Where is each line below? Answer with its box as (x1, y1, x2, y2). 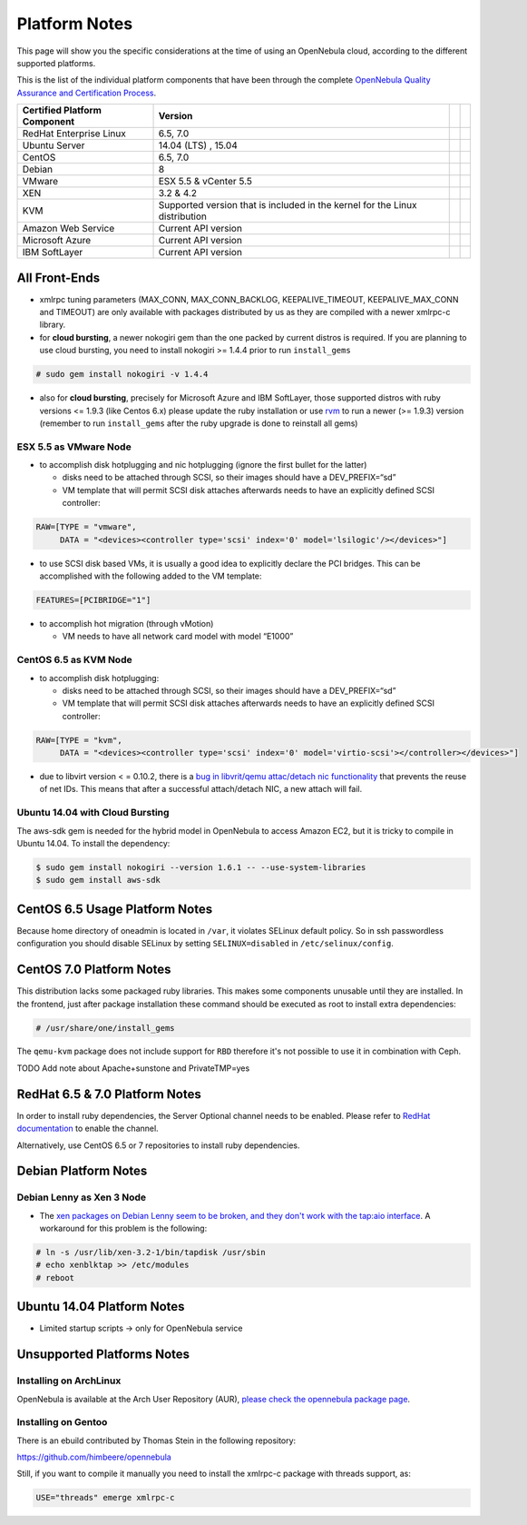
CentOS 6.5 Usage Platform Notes (16, 901, 213, 916)
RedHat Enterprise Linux (22, 127, 126, 140)
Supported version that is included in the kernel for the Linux (158, 199, 417, 212)
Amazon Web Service (22, 223, 115, 235)
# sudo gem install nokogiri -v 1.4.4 (35, 369, 209, 380)
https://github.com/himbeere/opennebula (16, 1451, 171, 1462)
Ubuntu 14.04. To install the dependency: (16, 837, 171, 848)
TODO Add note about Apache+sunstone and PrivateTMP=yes (16, 1063, 250, 1074)
